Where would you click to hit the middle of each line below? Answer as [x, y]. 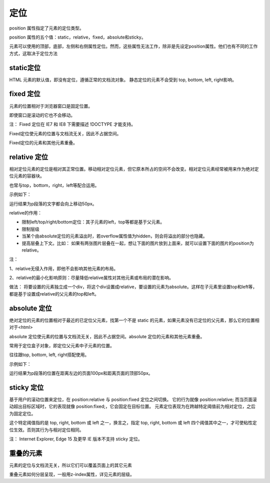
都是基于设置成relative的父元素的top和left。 [54, 294]
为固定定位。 [22, 413]
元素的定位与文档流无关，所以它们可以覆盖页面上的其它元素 [70, 465]
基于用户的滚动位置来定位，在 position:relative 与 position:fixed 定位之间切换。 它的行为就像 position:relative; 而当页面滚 [133, 400]
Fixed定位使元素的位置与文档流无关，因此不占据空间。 [65, 133]
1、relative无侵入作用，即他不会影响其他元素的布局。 [64, 269]
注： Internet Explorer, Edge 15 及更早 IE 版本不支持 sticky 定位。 [76, 439]
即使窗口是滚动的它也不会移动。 [42, 115]
